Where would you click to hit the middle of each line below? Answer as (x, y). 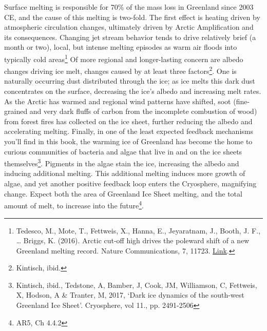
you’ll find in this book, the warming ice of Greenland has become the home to (128, 141)
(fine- (242, 101)
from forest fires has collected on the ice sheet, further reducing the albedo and (128, 121)
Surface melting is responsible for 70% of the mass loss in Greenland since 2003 (129, 7)
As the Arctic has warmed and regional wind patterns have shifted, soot (118, 101)
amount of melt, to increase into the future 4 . (74, 205)
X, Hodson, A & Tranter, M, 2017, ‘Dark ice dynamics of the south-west (130, 295)
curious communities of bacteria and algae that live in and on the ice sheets (123, 151)
